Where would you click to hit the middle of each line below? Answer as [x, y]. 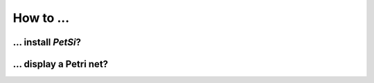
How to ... [41, 18]
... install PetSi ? [47, 42]
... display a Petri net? [61, 64]
